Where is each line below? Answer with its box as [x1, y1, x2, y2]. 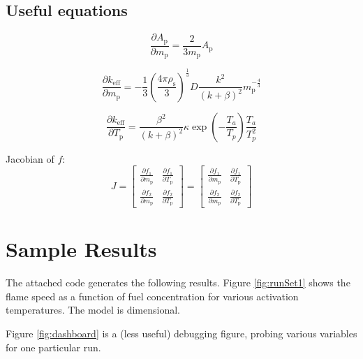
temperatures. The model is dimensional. [6, 302, 180, 317]
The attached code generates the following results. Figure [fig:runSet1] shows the [6, 275, 350, 290]
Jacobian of [6, 151, 54, 166]
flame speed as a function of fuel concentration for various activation [6, 288, 299, 303]
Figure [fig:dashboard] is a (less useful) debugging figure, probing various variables [6, 325, 357, 340]
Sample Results [6, 235, 157, 263]
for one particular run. [6, 339, 101, 354]
